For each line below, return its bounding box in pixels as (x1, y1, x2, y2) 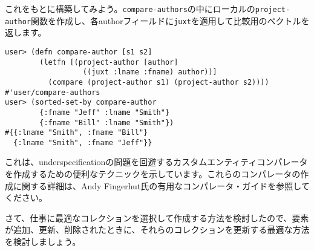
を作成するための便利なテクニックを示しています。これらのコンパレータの (5, 168, 301, 180)
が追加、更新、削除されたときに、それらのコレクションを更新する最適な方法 (5, 223, 310, 236)
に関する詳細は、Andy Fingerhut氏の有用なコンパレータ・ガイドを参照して (13, 179, 310, 192)
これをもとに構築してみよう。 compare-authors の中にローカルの (5, 2, 255, 15)
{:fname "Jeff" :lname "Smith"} (39, 108, 170, 117)
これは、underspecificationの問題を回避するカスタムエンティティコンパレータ (5, 155, 308, 168)
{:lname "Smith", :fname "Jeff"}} (13, 138, 152, 147)
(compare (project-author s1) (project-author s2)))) (48, 77, 269, 86)
